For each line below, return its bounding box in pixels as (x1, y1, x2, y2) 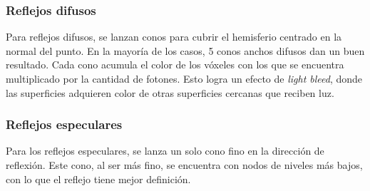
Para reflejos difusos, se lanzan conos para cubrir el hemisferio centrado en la (6, 29, 342, 44)
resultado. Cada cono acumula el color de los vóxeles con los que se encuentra (6, 57, 344, 72)
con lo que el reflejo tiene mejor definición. (6, 171, 191, 186)
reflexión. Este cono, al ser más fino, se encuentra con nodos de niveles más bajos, (6, 158, 363, 172)
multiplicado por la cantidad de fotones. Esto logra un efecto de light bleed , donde (6, 71, 363, 86)
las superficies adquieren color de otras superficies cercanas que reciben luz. (6, 85, 334, 100)
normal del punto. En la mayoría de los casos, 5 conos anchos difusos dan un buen (6, 43, 365, 58)
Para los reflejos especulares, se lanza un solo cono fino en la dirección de (6, 143, 324, 158)
